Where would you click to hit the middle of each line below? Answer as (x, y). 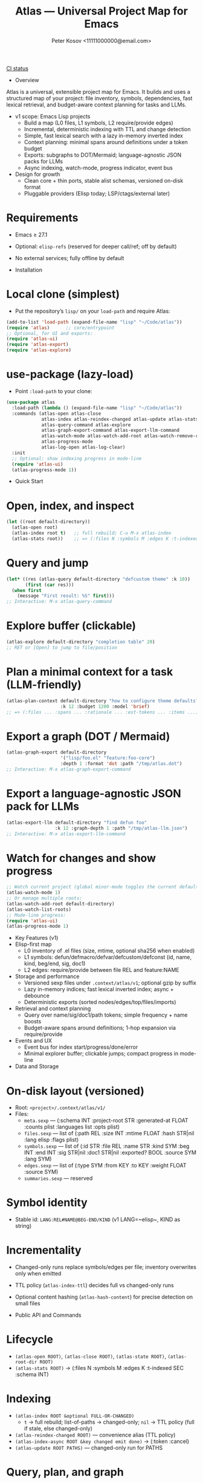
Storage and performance (47, 976)
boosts (33, 1022)
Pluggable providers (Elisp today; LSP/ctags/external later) (97, 193)
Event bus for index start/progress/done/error (81, 1047)
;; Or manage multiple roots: (44, 898)
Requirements (42, 218)
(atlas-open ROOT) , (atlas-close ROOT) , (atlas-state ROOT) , (91, 1357)
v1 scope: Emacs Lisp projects (53, 116)
